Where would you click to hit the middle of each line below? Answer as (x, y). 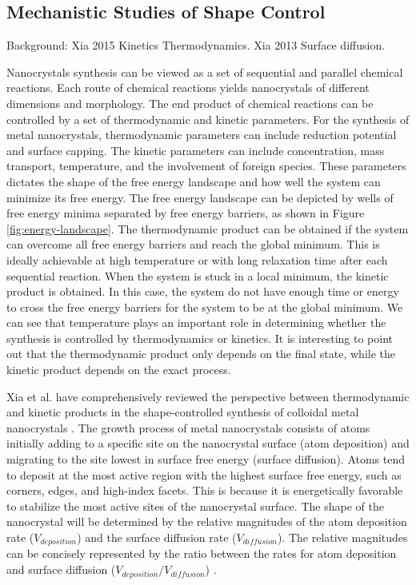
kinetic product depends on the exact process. (119, 370)
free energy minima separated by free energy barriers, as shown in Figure (186, 213)
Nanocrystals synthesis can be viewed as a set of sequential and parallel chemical (205, 72)
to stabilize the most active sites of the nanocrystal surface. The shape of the (195, 505)
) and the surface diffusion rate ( (157, 537)
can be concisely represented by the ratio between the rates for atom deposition (202, 553)
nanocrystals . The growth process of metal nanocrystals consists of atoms (188, 427)
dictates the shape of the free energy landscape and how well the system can (194, 181)
